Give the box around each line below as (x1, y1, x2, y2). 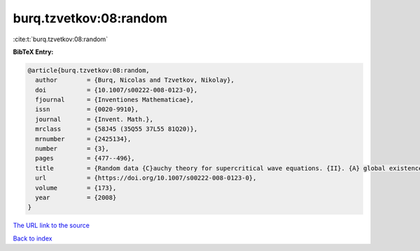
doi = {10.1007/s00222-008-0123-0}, (35, 86, 198, 94)
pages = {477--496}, (35, 155, 136, 162)
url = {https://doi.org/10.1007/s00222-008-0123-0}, (35, 174, 257, 182)
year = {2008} (35, 194, 117, 201)
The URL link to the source (13, 221, 90, 230)
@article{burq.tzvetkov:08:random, (27, 66, 150, 74)
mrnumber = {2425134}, (35, 135, 132, 143)
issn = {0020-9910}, (35, 106, 139, 113)
